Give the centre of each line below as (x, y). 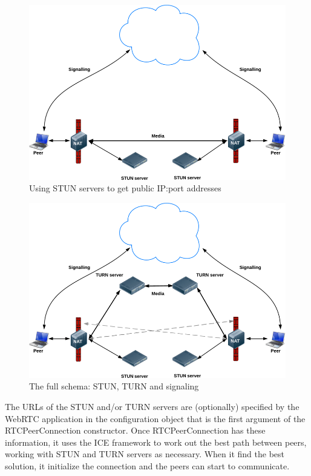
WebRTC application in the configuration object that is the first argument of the (155, 418)
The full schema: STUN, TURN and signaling (114, 386)
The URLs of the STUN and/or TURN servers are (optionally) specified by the (152, 406)
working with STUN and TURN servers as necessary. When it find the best (145, 454)
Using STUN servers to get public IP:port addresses (125, 188)
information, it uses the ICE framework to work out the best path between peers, (156, 442)
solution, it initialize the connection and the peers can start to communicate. (147, 465)
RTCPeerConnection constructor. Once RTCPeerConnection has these (135, 430)
